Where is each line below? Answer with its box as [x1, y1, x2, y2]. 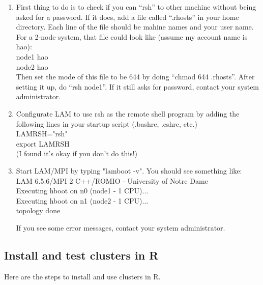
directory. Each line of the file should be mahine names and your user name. [16, 21, 254, 32]
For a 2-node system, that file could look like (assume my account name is [16, 31, 248, 42]
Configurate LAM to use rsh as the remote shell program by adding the [16, 108, 240, 119]
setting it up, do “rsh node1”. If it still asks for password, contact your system [16, 81, 259, 92]
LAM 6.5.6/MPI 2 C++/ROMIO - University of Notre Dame [16, 175, 208, 186]
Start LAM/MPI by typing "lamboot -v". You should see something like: [16, 165, 242, 176]
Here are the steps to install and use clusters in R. [4, 271, 161, 281]
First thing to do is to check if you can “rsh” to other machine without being [16, 2, 256, 12]
